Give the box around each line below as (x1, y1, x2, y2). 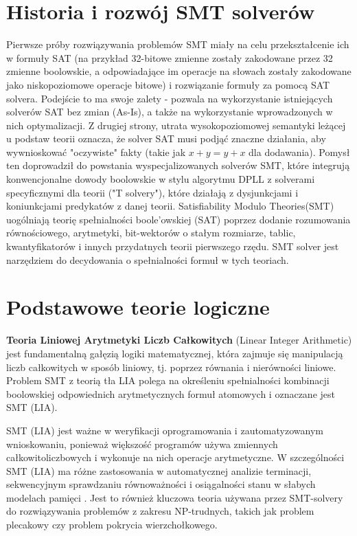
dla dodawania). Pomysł (249, 144, 350, 159)
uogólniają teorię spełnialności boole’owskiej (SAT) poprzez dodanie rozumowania (6, 212, 351, 226)
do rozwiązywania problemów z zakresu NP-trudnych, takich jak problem (6, 504, 314, 518)
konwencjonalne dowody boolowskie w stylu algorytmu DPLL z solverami (6, 172, 315, 186)
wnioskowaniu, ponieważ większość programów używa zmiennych (6, 436, 278, 451)
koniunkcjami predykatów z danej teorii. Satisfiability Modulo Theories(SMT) (6, 199, 334, 213)
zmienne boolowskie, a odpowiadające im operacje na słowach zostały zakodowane (6, 64, 352, 78)
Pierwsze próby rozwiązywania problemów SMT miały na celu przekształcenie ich (6, 37, 349, 52)
